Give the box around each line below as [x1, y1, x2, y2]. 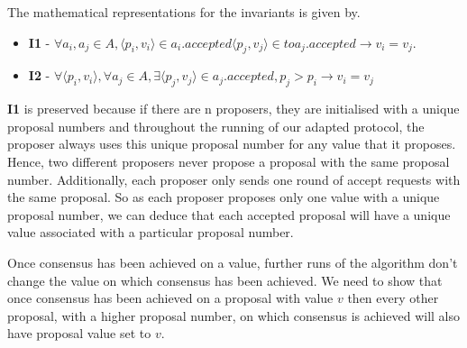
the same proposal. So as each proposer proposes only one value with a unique [7, 188, 440, 206]
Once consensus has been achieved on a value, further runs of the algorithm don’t [7, 252, 458, 271]
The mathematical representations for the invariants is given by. [7, 3, 361, 21]
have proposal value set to [7, 324, 151, 343]
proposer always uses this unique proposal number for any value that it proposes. [7, 134, 456, 153]
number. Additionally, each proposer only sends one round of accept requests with [7, 169, 461, 188]
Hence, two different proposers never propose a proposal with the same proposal [7, 151, 450, 170]
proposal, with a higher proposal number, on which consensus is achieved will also [7, 306, 460, 325]
